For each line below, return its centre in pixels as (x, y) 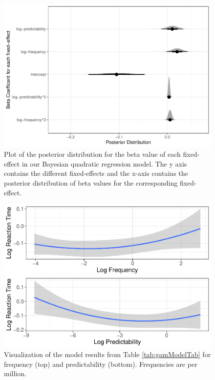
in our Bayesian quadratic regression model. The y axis (104, 163)
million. (15, 373)
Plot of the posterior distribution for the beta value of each (92, 154)
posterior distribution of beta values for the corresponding (91, 182)
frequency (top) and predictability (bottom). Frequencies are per (101, 364)
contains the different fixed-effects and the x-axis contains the (96, 173)
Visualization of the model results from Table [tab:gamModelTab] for (107, 354)
